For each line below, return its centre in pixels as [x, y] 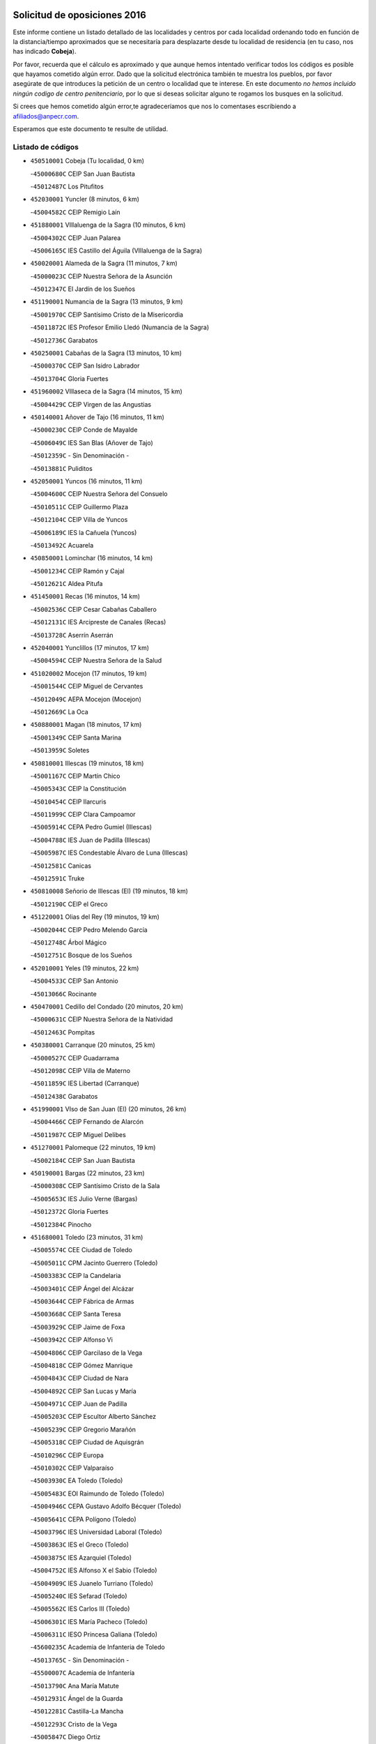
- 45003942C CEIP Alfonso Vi [71, 1340]
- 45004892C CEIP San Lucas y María [84, 1391]
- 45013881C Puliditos [62, 468]
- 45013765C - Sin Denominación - [80, 1660]
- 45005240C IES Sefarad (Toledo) [79, 1596]
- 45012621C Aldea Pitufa [66, 584]
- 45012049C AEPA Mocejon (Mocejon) [86, 699]
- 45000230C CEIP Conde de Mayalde [84, 430]
